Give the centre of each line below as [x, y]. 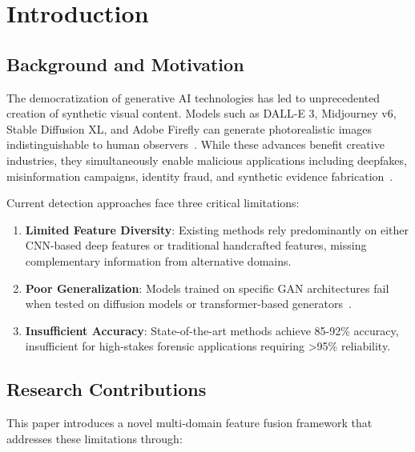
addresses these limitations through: [95, 438]
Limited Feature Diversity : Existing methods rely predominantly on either [217, 229]
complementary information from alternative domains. [158, 260]
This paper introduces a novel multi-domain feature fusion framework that [189, 423]
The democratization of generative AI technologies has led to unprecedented [193, 97]
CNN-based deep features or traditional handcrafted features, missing [196, 245]
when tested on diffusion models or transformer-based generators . [188, 304]
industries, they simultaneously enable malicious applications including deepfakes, [207, 160]
